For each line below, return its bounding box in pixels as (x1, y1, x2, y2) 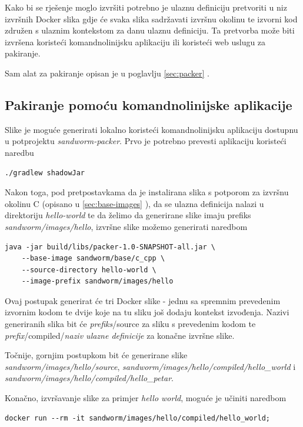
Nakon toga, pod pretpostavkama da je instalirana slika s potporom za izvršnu (5, 186, 289, 198)
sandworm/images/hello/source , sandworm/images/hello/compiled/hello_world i (5, 360, 296, 372)
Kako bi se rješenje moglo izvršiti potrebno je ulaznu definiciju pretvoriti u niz (5, 1, 287, 13)
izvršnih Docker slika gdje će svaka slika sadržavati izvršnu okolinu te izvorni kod (5, 12, 298, 25)
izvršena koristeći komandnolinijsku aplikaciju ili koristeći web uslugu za (5, 35, 266, 48)
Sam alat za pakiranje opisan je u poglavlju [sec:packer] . (5, 66, 209, 79)
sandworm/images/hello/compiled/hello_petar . (5, 372, 174, 384)
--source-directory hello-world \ (21, 265, 157, 274)
